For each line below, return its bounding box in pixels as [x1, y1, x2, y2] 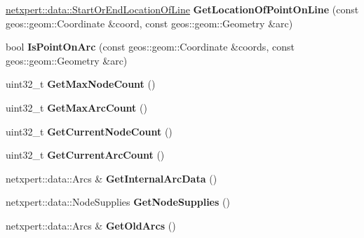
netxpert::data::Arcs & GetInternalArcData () [6, 171, 217, 185]
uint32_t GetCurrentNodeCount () [6, 124, 173, 138]
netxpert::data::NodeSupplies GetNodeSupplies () [6, 194, 230, 209]
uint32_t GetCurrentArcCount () [6, 147, 165, 162]
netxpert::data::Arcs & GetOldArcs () [6, 218, 176, 232]
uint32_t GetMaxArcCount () [6, 100, 147, 114]
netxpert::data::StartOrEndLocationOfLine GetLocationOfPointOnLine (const [6, 2, 359, 16]
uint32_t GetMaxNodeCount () [6, 77, 156, 91]
